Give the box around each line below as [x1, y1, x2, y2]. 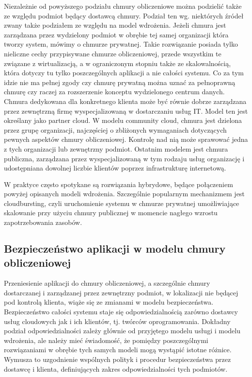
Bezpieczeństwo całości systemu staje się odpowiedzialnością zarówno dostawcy [4, 307, 238, 317]
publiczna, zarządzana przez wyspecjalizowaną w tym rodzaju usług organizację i [4, 153, 245, 163]
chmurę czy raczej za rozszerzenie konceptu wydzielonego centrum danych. [4, 86, 225, 97]
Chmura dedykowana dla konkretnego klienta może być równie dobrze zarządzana [4, 96, 247, 106]
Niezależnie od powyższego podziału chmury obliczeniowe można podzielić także [4, 1, 242, 11]
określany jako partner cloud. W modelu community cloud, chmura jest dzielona [4, 115, 242, 125]
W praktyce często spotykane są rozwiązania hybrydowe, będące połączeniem [4, 179, 233, 189]
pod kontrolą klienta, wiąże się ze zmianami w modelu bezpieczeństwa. [4, 297, 214, 307]
